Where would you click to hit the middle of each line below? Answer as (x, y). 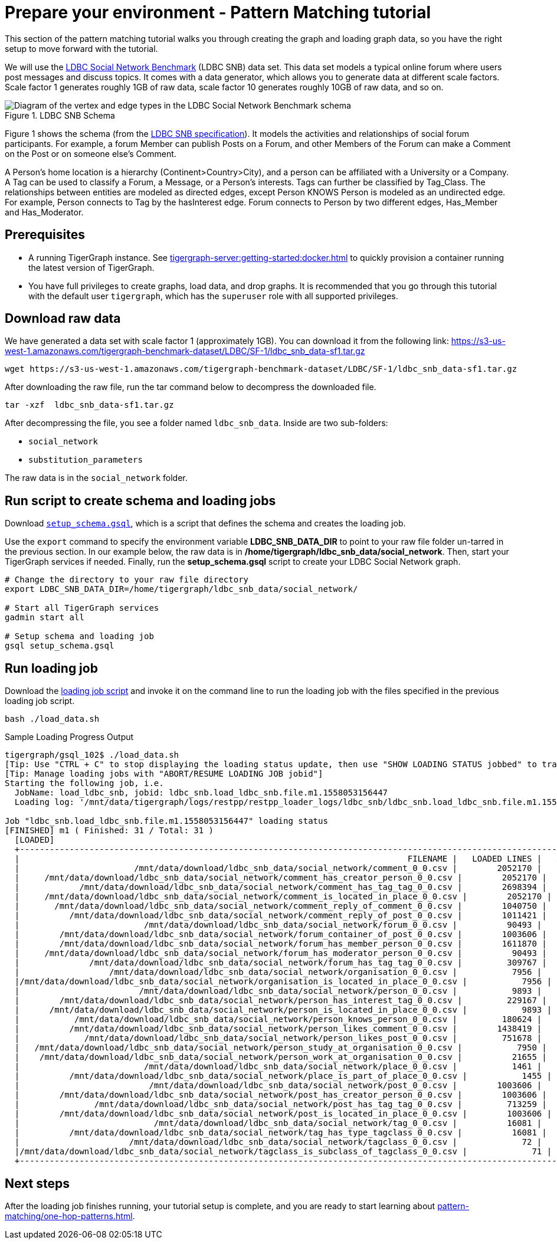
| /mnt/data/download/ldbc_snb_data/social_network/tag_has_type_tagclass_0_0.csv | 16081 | (281, 1133)
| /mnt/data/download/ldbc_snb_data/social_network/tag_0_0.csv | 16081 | (278, 1123)
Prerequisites (45, 235)
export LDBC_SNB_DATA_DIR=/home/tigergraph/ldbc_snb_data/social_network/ (181, 589)
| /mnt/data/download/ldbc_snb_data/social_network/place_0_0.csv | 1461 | (278, 1067)
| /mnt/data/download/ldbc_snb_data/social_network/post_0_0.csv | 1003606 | (278, 1086)
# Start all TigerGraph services (82, 608)
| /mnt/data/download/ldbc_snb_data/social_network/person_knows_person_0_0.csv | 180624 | (278, 1019)
